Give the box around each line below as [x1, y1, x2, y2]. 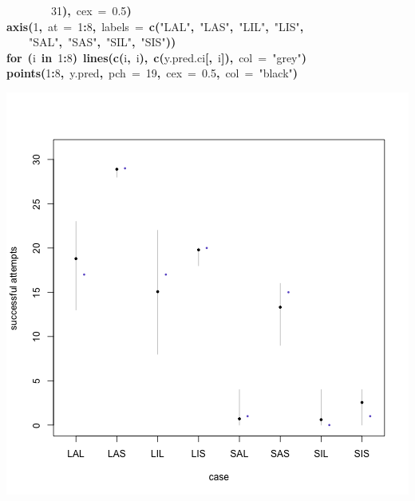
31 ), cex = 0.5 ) [51, 2, 132, 18]
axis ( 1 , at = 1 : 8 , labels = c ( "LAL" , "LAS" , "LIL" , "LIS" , [6, 18, 304, 34]
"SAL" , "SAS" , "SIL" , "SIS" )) [29, 34, 176, 50]
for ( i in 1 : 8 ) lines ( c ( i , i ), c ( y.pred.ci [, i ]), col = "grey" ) [6, 49, 306, 65]
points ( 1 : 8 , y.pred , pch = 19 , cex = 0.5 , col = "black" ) [6, 65, 298, 81]
